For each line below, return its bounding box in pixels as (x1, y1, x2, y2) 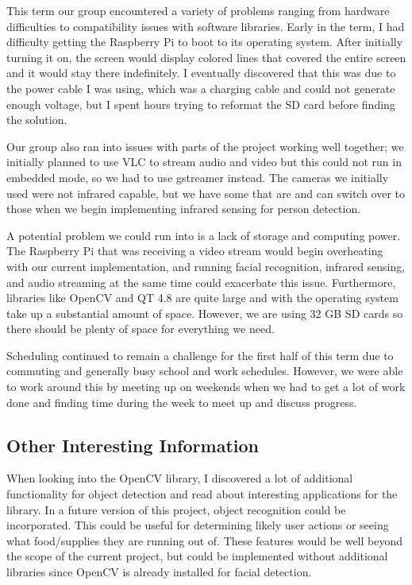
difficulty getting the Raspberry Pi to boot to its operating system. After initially (6, 33, 403, 50)
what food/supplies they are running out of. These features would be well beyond (6, 532, 403, 548)
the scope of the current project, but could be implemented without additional (6, 548, 388, 564)
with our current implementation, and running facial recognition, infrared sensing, (6, 258, 406, 274)
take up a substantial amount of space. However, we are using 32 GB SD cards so (6, 304, 403, 321)
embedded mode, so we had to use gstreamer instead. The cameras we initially (6, 169, 389, 185)
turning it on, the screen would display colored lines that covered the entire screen (6, 48, 406, 65)
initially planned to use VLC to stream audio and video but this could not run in (6, 153, 402, 170)
